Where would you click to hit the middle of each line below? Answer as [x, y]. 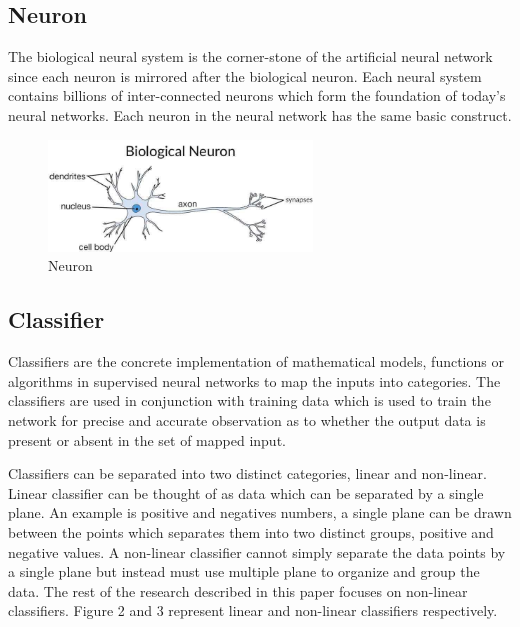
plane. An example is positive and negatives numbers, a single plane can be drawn [260, 512]
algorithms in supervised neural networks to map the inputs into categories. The [254, 380]
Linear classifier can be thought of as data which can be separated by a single [246, 492]
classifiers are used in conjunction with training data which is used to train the [249, 400]
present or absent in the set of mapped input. [147, 439]
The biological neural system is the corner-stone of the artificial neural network [250, 56]
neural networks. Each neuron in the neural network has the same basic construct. [260, 114]
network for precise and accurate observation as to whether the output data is [247, 420]
